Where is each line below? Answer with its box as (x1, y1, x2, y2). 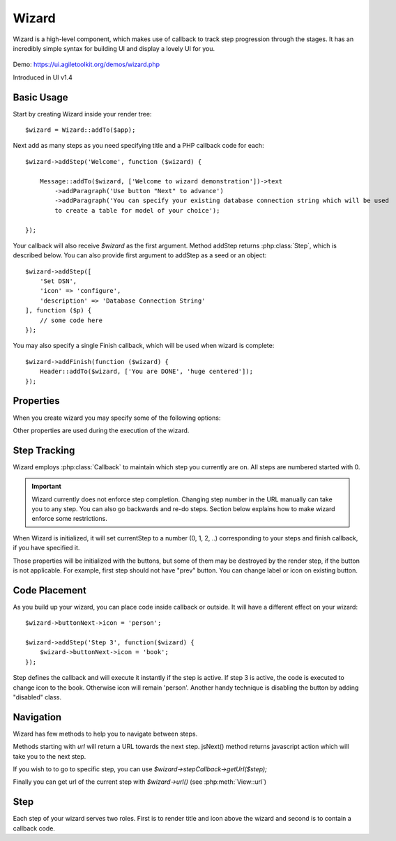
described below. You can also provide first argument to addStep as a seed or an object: (13, 251, 267, 259)
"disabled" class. (13, 692, 62, 701)
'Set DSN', (39, 278, 77, 285)
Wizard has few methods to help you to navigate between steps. (13, 729, 198, 738)
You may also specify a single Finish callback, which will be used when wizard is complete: (13, 342, 275, 350)
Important (31, 482, 62, 491)
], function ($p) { (25, 307, 92, 315)
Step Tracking (13, 444, 75, 456)
